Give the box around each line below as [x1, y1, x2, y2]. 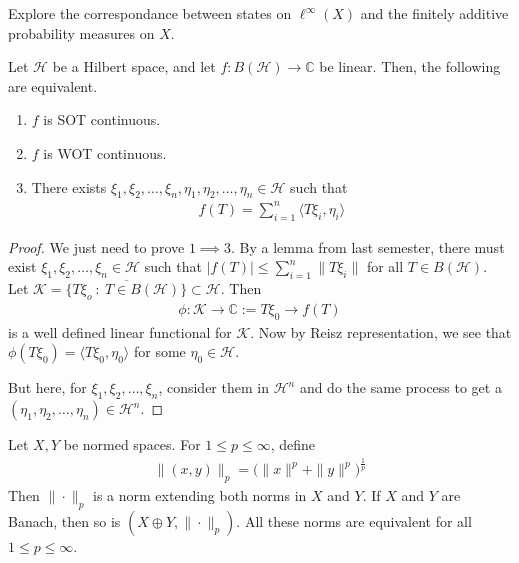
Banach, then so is [8, 510, 121, 531]
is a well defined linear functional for [8, 321, 232, 342]
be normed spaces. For [63, 434, 201, 455]
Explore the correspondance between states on [8, 3, 292, 23]
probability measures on [8, 22, 155, 43]
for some [133, 341, 186, 362]
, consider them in [158, 377, 269, 398]
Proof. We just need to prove [8, 236, 185, 257]
